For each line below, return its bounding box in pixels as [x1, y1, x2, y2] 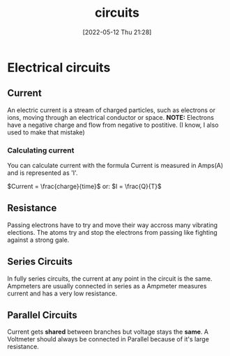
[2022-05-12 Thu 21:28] [82, 28, 152, 36]
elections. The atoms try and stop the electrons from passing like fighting [7, 228, 217, 236]
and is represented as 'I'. [7, 169, 78, 177]
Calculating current [7, 145, 75, 155]
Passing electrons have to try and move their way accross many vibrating [7, 221, 218, 229]
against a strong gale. [7, 235, 70, 244]
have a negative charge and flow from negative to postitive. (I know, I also [7, 121, 219, 129]
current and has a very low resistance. [7, 289, 117, 297]
